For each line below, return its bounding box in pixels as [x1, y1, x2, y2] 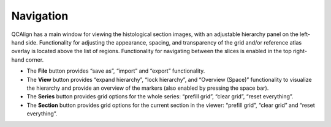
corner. [25, 56, 44, 64]
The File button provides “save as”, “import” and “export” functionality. [26, 67, 205, 74]
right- [292, 48, 308, 55]
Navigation [11, 9, 69, 23]
